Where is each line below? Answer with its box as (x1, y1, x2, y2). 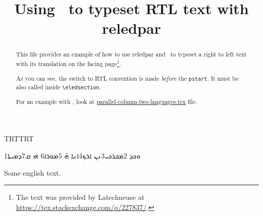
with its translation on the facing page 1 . (16, 58, 121, 68)
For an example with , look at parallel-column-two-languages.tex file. (16, 97, 197, 105)
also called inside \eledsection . (16, 82, 101, 91)
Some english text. (4, 167, 61, 178)
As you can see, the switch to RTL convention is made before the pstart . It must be (16, 74, 239, 82)
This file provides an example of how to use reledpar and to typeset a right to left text (16, 50, 247, 59)
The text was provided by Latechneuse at (16, 192, 145, 202)
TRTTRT (4, 133, 34, 144)
